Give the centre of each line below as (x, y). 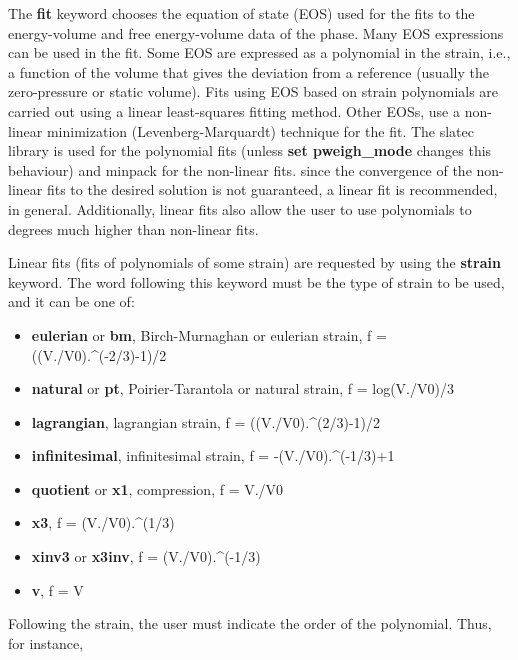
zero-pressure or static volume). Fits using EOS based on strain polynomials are (253, 91)
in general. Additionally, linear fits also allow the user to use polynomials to (240, 208)
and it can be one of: (71, 301)
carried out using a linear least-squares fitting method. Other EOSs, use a (234, 110)
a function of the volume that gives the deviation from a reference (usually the (248, 71)
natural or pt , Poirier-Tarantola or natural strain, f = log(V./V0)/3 (242, 388)
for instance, (46, 642)
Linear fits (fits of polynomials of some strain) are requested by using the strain (254, 262)
